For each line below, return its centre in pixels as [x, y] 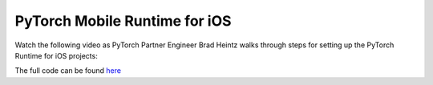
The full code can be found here [68, 71]
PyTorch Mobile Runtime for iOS [123, 21]
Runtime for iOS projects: [56, 55]
